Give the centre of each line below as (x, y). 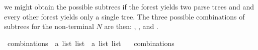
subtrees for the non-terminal (49, 26)
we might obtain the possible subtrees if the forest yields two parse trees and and (129, 6)
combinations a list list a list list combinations (91, 43)
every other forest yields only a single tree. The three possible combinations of (124, 16)
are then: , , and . (131, 26)
